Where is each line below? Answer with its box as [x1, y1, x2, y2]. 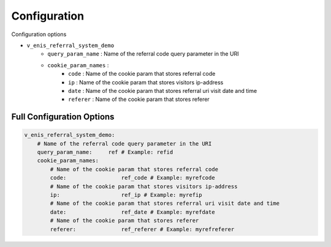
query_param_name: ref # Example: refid [37, 149, 173, 156]
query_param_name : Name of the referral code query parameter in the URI [47, 50, 239, 57]
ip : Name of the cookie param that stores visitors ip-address [68, 78, 224, 86]
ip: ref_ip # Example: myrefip [50, 191, 202, 199]
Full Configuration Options [11, 112, 115, 122]
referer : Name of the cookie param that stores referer [68, 95, 210, 103]
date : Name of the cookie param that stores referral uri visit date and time [68, 87, 257, 94]
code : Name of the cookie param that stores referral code [68, 70, 216, 78]
